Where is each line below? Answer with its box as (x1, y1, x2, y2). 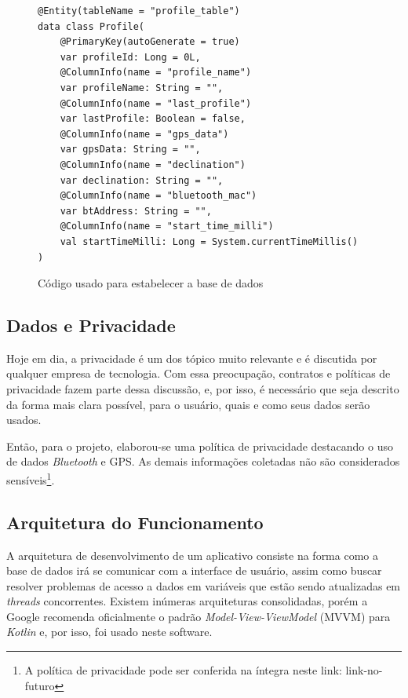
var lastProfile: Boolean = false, (60, 113, 246, 125)
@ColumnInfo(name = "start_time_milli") (60, 221, 274, 232)
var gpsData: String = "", (60, 144, 201, 155)
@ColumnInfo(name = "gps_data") (60, 128, 229, 140)
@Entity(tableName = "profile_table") (38, 5, 240, 16)
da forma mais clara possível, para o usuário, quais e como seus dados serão (6, 396, 370, 412)
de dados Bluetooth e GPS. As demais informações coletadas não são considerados (6, 453, 400, 470)
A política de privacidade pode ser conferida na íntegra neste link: (24, 662, 342, 678)
